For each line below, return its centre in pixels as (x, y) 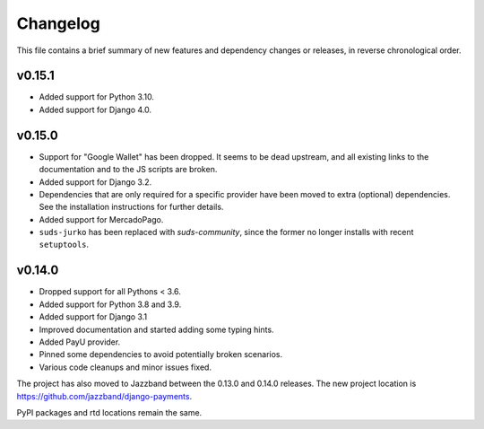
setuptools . (64, 245)
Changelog (58, 23)
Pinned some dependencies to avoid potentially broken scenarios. (161, 355)
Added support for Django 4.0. (95, 109)
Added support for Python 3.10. (96, 97)
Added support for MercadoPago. (101, 219)
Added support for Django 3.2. (95, 182)
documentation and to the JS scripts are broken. (128, 170)
